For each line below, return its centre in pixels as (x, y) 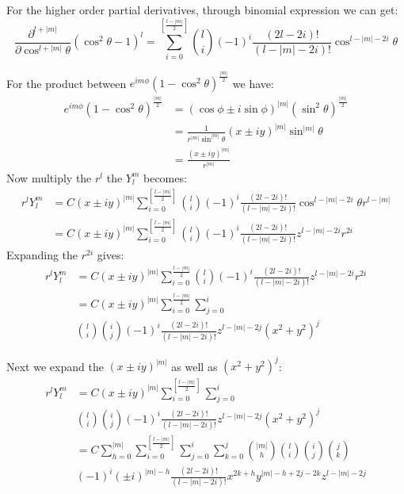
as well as (194, 366)
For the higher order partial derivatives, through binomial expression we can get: (202, 10)
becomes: (165, 177)
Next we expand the (55, 366)
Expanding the (42, 255)
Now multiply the (49, 177)
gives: (111, 255)
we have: (253, 83)
